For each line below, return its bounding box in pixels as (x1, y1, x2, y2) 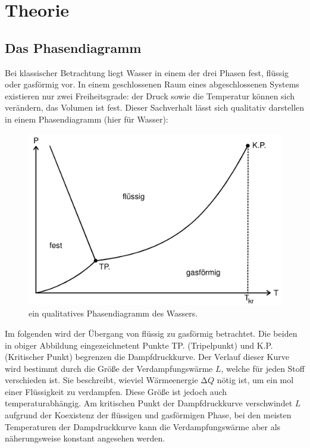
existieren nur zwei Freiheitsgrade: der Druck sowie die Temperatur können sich (5, 89, 295, 102)
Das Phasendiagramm (5, 38, 142, 57)
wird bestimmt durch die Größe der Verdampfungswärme (5, 362, 213, 374)
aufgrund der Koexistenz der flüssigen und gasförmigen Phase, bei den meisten (5, 409, 292, 421)
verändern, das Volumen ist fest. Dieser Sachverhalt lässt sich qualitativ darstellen (5, 101, 305, 114)
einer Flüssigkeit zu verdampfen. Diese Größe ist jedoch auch (5, 385, 227, 397)
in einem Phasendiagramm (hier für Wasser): (5, 112, 168, 125)
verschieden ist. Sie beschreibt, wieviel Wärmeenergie (5, 374, 198, 386)
